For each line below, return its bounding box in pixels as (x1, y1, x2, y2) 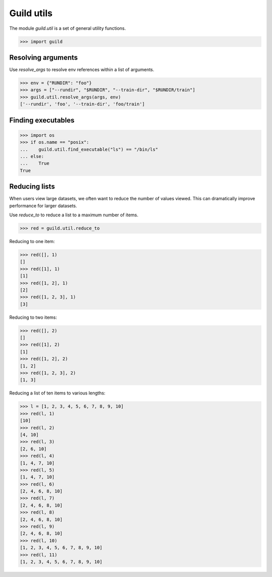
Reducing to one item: (9, 238, 55, 244)
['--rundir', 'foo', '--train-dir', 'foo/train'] (20, 101, 145, 107)
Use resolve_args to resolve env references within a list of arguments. (9, 67, 155, 73)
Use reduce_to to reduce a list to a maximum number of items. (9, 212, 139, 218)
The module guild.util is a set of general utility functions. (9, 25, 126, 31)
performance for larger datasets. (9, 202, 78, 209)
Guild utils (9, 8, 53, 19)
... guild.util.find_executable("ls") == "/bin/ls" (20, 146, 158, 152)
